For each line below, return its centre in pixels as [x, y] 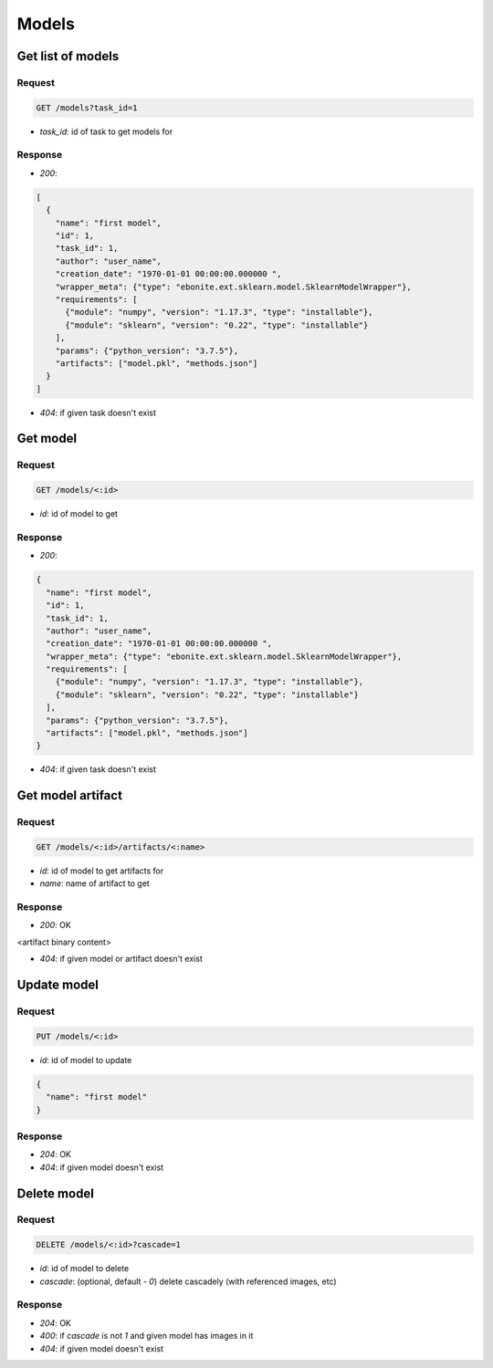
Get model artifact [70, 795]
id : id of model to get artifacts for [102, 871]
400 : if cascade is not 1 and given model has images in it [147, 1336]
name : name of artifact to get [94, 883]
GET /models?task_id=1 [87, 108]
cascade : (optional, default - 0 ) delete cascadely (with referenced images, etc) [188, 1281]
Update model [58, 985]
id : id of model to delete [84, 1269]
